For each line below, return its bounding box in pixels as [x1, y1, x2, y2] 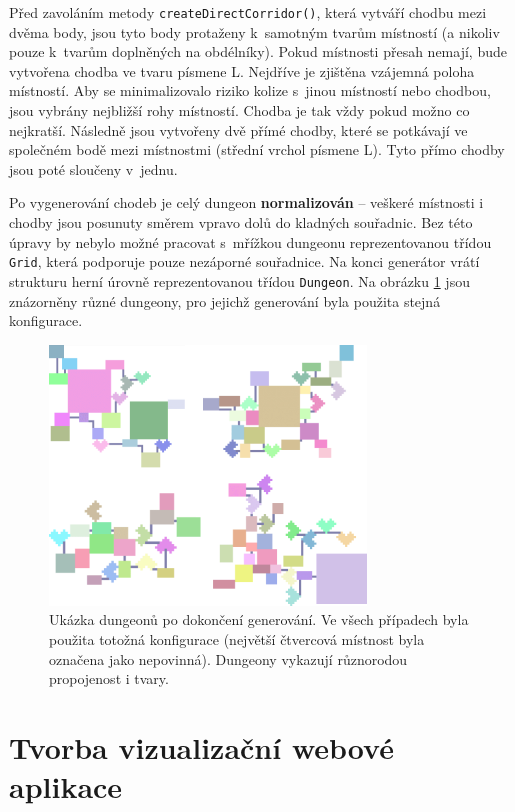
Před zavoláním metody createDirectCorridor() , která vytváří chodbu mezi [9, 2, 487, 22]
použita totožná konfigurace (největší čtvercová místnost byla [49, 629, 425, 650]
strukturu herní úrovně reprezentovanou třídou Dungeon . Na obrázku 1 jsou [9, 270, 470, 291]
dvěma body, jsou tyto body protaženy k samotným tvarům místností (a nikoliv [9, 21, 500, 42]
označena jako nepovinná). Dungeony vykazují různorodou [49, 648, 408, 669]
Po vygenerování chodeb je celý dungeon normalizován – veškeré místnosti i [9, 192, 484, 213]
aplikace [9, 766, 123, 807]
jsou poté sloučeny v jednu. [9, 158, 178, 179]
